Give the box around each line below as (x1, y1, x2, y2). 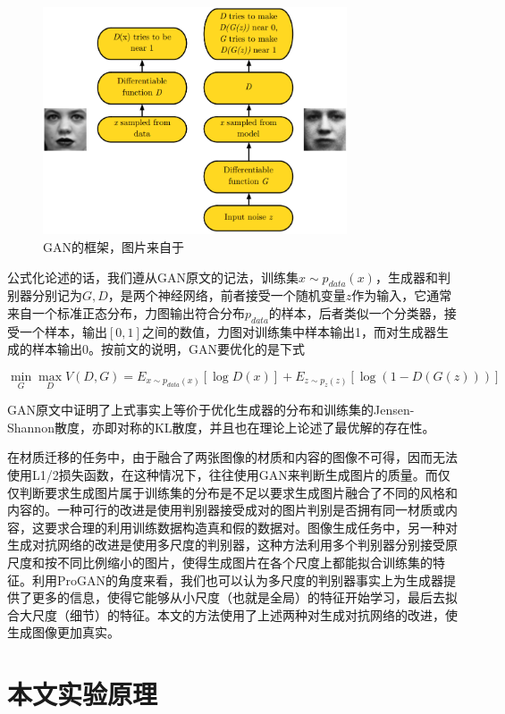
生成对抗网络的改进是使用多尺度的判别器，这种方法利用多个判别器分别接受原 (7, 535, 458, 554)
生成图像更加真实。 (7, 623, 120, 642)
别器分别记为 (7, 286, 82, 305)
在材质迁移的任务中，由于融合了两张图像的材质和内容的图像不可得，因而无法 (7, 448, 458, 466)
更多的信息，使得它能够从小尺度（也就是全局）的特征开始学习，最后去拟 (31, 588, 458, 607)
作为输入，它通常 (351, 286, 452, 305)
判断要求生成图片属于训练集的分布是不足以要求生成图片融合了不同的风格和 (19, 483, 458, 501)
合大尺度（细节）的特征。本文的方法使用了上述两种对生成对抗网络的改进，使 (7, 605, 458, 624)
